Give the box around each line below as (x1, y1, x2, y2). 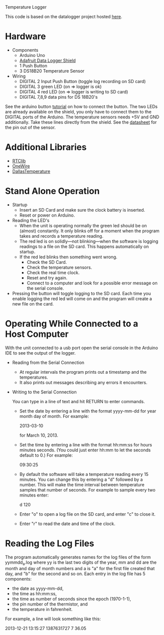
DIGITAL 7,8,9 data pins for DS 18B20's (19, 94, 98, 100)
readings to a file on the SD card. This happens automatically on (19, 243, 149, 249)
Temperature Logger (5, 4, 47, 10)
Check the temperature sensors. (26, 264, 92, 270)
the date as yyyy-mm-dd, (12, 585, 64, 591)
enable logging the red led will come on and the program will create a (12, 296, 152, 302)
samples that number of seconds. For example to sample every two (19, 487, 156, 493)
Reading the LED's (12, 217, 50, 223)
